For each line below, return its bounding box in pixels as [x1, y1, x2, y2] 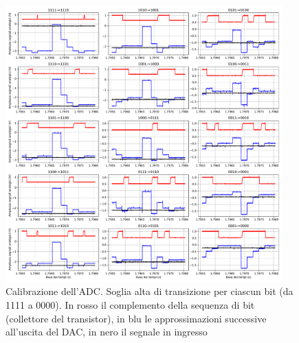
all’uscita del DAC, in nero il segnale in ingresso [5, 324, 208, 339]
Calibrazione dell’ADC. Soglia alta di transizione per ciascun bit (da [5, 284, 294, 298]
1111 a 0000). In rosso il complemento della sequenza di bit [5, 297, 255, 311]
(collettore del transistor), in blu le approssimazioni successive [5, 311, 267, 325]
